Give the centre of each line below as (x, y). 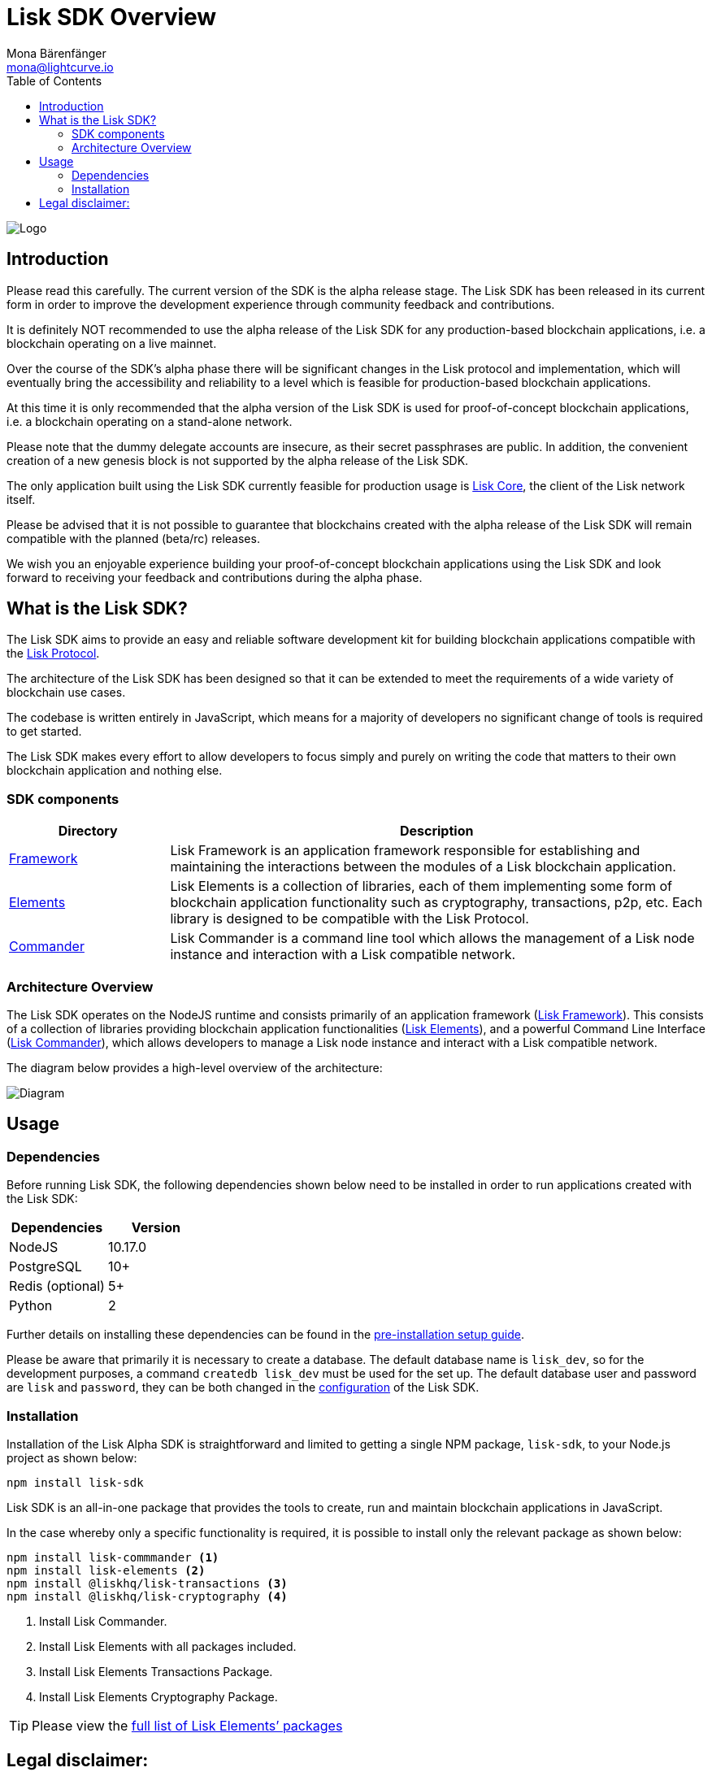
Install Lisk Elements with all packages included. (168, 1646)
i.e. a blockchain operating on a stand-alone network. (150, 421)
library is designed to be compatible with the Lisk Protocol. (349, 919)
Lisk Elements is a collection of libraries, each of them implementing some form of (421, 886)
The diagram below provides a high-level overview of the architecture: (195, 1067)
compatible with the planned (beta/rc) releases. (133, 538)
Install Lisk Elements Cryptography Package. (158, 1696)
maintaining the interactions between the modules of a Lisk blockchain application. (423, 867)
